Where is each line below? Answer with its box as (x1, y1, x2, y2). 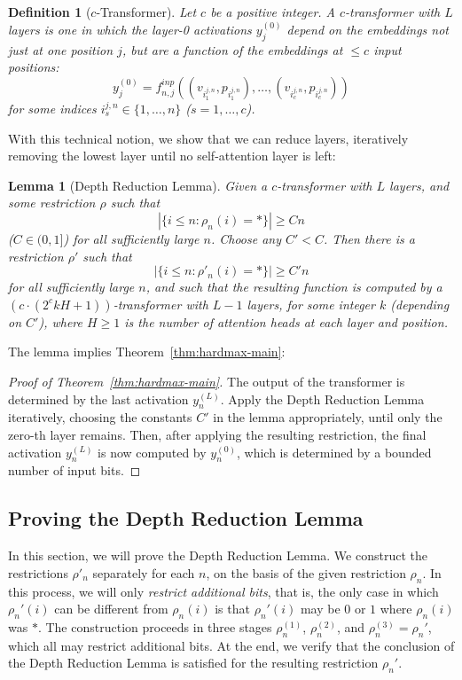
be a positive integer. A (210, 3, 336, 20)
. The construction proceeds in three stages (37, 617, 272, 636)
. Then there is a (324, 229, 415, 247)
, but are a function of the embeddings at (121, 40, 343, 59)
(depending (390, 294, 450, 313)
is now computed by (98, 442, 207, 461)
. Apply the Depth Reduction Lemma (220, 389, 425, 408)
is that (215, 599, 250, 618)
